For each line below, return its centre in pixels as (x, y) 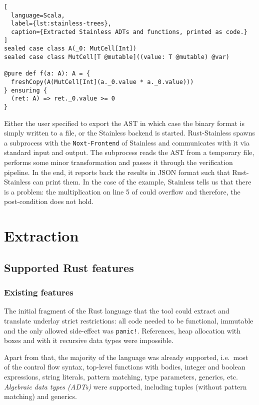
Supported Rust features (69, 267)
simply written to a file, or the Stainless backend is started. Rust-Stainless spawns (129, 133)
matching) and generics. (40, 396)
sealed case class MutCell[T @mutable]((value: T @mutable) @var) (117, 57)
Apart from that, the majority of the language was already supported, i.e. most (126, 357)
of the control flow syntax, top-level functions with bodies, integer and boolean (125, 367)
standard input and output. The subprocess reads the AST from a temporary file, (129, 152)
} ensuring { (25, 90)
